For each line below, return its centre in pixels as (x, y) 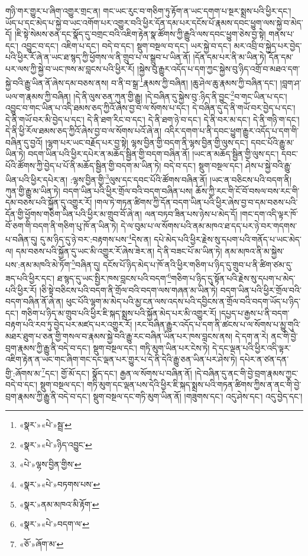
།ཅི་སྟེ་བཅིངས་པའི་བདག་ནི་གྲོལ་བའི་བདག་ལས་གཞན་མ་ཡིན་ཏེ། (129, 290)
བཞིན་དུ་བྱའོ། (24, 142)
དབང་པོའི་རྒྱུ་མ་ (273, 142)
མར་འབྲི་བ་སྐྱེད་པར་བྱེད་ (268, 45)
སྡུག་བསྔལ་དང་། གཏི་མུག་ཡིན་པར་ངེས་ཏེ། (151, 347)
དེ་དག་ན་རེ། (252, 336)
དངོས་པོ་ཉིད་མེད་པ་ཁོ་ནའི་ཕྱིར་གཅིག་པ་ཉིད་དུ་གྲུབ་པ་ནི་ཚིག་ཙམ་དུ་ (198, 264)
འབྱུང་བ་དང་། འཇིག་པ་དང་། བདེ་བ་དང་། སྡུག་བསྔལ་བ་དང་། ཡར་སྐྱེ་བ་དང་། (126, 45)
